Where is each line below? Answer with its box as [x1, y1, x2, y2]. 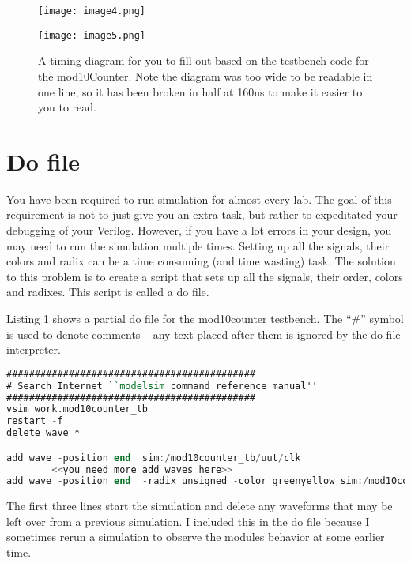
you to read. [38, 99, 96, 115]
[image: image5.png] [38, 29, 146, 41]
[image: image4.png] [38, 6, 146, 17]
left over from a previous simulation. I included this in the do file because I [6, 512, 370, 529]
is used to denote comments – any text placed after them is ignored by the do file [6, 325, 401, 342]
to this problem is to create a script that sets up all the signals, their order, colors [6, 268, 403, 284]
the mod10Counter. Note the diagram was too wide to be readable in [38, 67, 373, 84]
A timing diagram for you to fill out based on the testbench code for [38, 52, 369, 69]
